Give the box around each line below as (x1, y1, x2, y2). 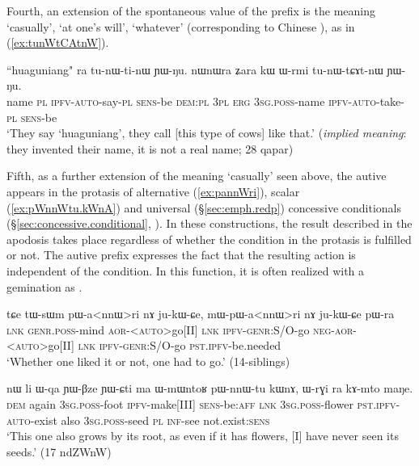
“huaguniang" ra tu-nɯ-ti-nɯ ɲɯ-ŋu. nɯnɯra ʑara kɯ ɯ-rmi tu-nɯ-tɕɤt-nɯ (6, 61, 383, 78)
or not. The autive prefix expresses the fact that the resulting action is (6, 246, 356, 263)
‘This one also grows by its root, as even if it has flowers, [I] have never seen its (6, 427, 399, 444)
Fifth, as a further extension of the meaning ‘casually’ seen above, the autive (6, 167, 387, 184)
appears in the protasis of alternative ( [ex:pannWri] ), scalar (6, 183, 300, 199)
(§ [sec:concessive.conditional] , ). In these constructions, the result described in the (6, 215, 413, 232)
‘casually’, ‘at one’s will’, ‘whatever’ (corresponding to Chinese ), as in (6, 18, 355, 35)
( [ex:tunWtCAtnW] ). (6, 34, 109, 51)
